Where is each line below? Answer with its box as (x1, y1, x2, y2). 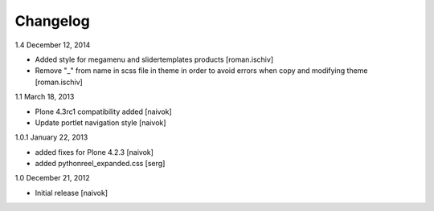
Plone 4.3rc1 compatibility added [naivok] (35, 107, 172, 116)
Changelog (14, 12, 90, 30)
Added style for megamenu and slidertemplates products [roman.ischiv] (35, 55, 273, 64)
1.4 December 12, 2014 (14, 40, 91, 50)
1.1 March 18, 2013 (14, 92, 75, 102)
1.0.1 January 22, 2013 (14, 132, 88, 142)
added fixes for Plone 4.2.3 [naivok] (35, 147, 154, 156)
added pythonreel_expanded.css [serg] (35, 159, 166, 168)
